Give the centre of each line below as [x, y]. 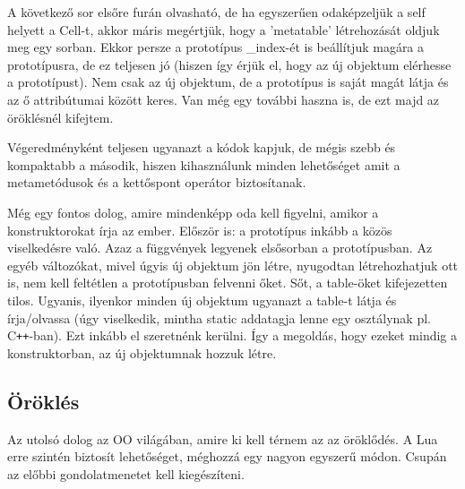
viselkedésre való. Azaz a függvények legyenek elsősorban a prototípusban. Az [220, 248]
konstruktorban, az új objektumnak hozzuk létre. [142, 352]
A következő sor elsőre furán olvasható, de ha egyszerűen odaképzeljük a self [216, 12]
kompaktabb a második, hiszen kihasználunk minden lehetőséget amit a [204, 164]
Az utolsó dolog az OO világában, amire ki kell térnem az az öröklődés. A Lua [223, 438]
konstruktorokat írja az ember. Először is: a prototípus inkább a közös [200, 230]
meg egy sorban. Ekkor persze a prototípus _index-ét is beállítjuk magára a [216, 47]
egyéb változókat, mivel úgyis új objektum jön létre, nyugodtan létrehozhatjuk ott [233, 265]
